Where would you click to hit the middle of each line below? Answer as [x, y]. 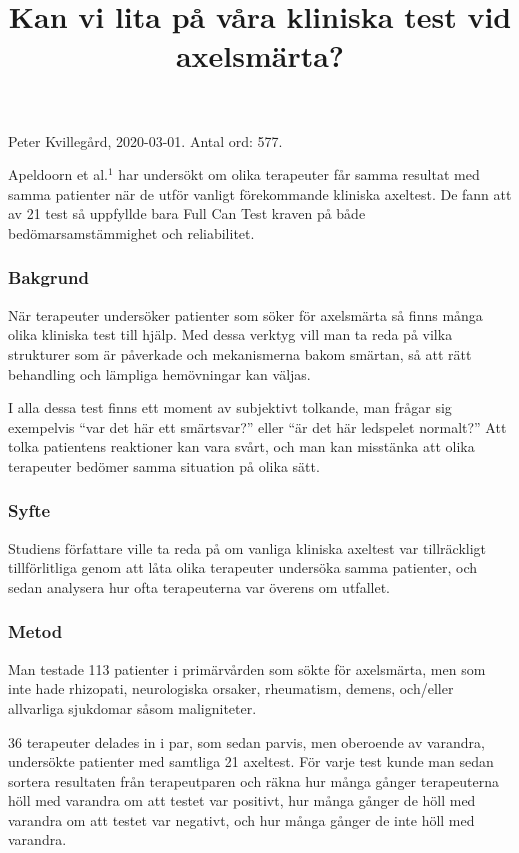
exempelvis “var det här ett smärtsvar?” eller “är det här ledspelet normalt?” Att [257, 426]
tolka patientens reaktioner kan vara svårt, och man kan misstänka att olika [241, 446]
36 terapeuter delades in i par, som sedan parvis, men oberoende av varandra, [246, 741]
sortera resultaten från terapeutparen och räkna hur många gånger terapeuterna [254, 780]
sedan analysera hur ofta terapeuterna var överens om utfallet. [199, 586]
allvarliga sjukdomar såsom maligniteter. [132, 707]
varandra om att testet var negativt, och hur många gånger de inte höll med [241, 819]
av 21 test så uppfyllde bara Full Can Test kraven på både [187, 213]
